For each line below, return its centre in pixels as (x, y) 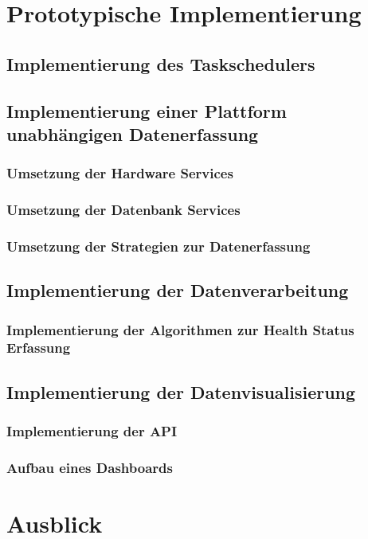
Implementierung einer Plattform (147, 110)
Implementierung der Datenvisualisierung (181, 391)
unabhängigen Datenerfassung (133, 133)
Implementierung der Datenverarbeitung (178, 290)
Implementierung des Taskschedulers (161, 63)
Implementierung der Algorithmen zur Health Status (180, 329)
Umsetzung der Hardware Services (120, 173)
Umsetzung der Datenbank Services (123, 210)
